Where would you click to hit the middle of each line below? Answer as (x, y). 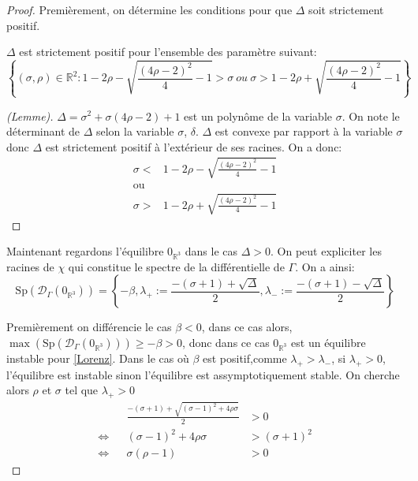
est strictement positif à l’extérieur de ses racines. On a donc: (194, 146)
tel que (82, 390)
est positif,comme (244, 358)
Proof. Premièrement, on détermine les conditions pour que (149, 9)
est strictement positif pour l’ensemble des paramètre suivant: (168, 52)
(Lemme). (30, 116)
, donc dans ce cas (226, 343)
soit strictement (346, 9)
